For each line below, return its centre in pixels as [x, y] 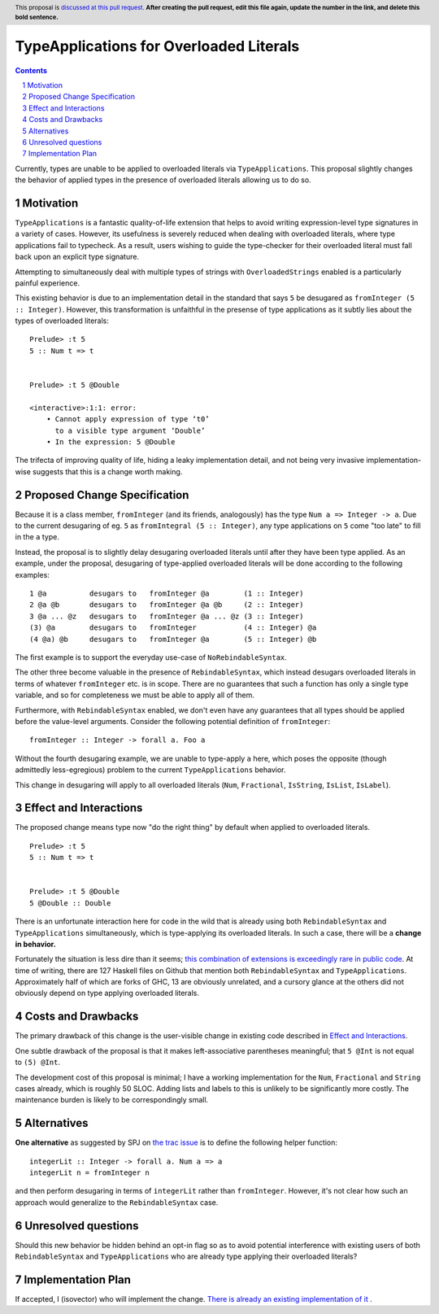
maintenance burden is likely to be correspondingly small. [112, 1100]
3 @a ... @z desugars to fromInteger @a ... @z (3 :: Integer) [167, 616]
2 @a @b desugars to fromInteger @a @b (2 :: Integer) [167, 605]
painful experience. [48, 283]
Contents [31, 70]
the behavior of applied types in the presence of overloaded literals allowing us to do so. [163, 180]
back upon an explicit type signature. [77, 257]
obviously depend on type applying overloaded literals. [107, 993]
